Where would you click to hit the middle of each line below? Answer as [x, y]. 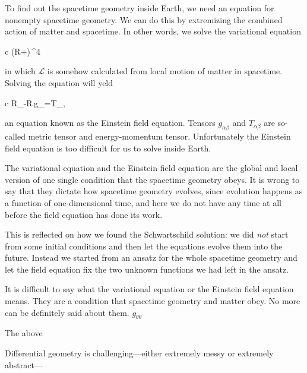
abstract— [24, 364]
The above [24, 333]
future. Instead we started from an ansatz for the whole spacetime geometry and [151, 257]
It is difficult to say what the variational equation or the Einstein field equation [149, 289]
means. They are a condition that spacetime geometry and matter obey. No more [153, 301]
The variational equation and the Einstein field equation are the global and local [151, 168]
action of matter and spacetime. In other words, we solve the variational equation [153, 31]
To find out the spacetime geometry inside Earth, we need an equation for [140, 8]
